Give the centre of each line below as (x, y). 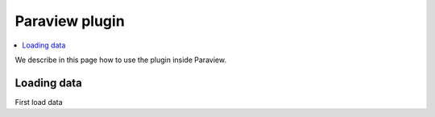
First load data (39, 102)
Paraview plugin (70, 21)
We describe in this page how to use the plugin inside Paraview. (121, 60)
